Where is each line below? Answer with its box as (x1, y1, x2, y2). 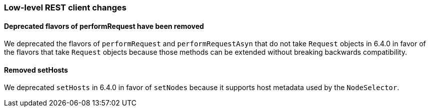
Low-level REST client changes (4, 2, 127, 12)
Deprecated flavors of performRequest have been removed (4, 21, 204, 30)
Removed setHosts (4, 65, 68, 74)
